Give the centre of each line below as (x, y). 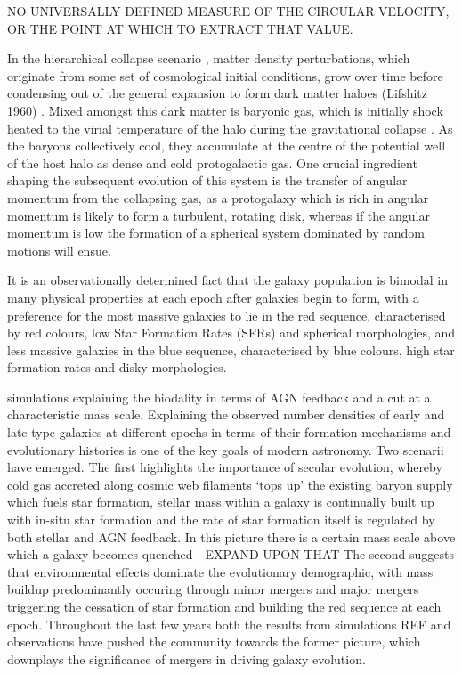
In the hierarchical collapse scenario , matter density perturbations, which (209, 58)
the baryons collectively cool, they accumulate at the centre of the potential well (227, 146)
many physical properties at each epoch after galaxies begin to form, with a (213, 297)
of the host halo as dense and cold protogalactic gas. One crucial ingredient (212, 162)
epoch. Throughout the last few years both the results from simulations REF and (229, 624)
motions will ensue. (59, 250)
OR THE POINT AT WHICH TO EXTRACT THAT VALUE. (180, 28)
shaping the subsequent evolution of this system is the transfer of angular (207, 180)
